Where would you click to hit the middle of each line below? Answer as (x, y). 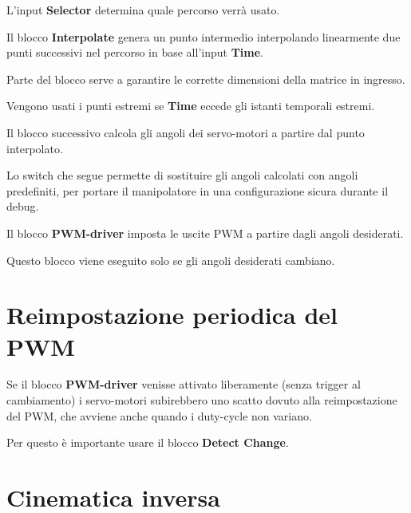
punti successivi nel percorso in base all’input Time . (135, 52)
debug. (23, 206)
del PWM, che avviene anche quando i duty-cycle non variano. (159, 415)
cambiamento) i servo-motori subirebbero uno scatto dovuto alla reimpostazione (202, 400)
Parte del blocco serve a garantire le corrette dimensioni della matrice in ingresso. (206, 79)
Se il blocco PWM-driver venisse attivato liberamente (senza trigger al (184, 384)
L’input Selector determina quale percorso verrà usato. (143, 10)
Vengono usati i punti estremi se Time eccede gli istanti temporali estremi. (191, 106)
